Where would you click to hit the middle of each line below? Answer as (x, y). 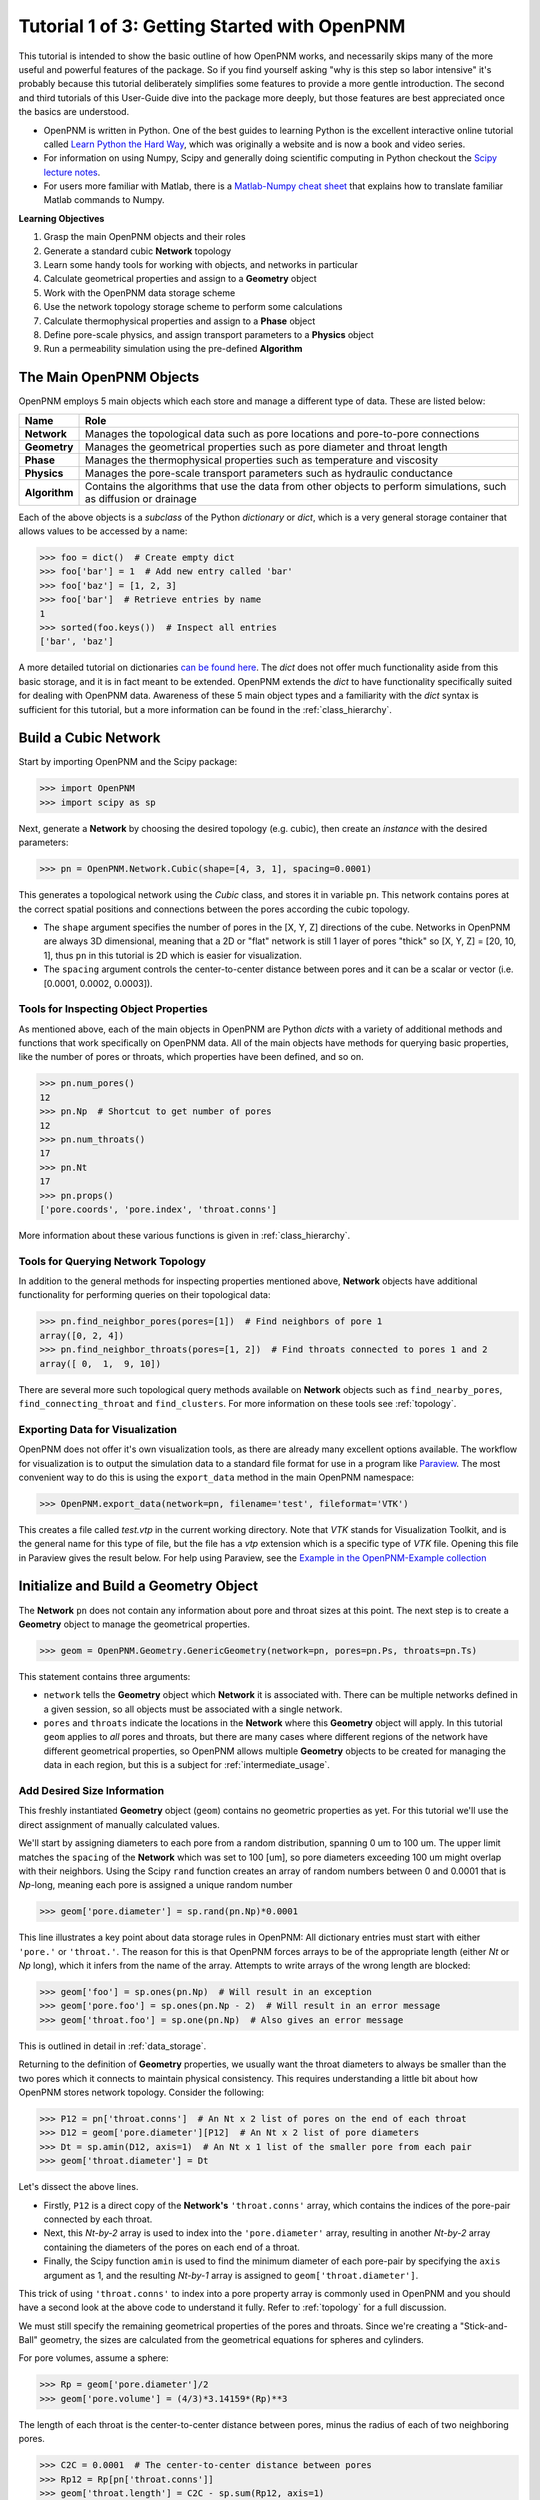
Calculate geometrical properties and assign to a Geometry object (180, 279)
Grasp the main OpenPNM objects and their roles (144, 237)
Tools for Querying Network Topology (112, 1261)
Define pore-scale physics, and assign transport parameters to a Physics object (208, 334)
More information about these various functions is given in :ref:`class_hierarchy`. (184, 1235)
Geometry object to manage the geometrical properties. (134, 1624)
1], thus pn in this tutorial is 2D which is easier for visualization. (172, 955)
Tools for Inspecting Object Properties (113, 1009)
